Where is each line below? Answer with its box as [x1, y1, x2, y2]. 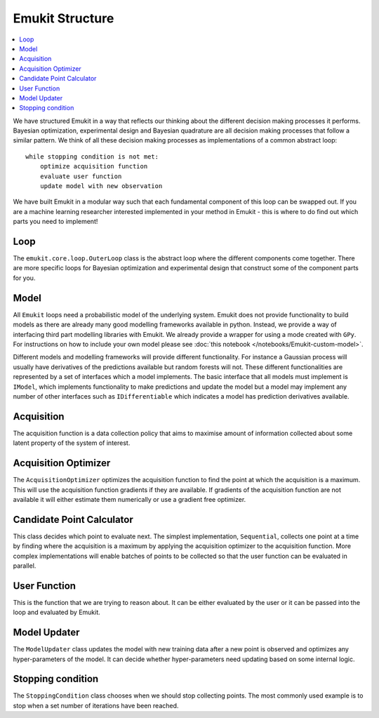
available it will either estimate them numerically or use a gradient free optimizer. [13, 495, 246, 503]
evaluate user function [39, 172, 122, 180]
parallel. [13, 561, 36, 570]
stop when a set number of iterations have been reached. [13, 701, 179, 710]
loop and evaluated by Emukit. [13, 608, 101, 617]
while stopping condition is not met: [25, 152, 159, 161]
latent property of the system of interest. [13, 439, 131, 447]
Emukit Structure [13, 11, 114, 26]
